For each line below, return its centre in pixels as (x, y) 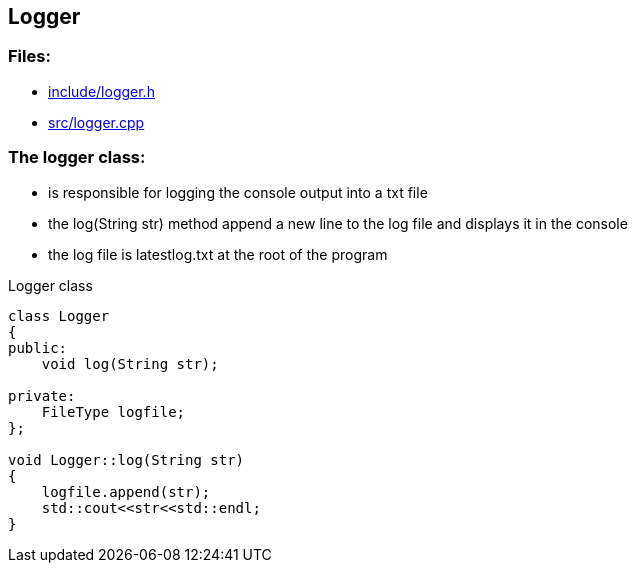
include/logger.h (101, 91)
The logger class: (77, 157)
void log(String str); (130, 363)
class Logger (59, 315)
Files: (29, 56)
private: (42, 395)
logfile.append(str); (126, 491)
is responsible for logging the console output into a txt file (238, 192)
